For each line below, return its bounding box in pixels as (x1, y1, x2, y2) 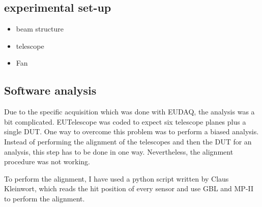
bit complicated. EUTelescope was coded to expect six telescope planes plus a (4, 116, 246, 127)
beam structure (16, 23, 64, 34)
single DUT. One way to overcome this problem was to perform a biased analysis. (4, 126, 259, 137)
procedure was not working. (4, 156, 90, 167)
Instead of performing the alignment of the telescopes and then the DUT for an (4, 136, 252, 146)
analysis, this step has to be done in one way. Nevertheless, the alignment (4, 146, 234, 157)
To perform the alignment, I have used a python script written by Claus (4, 173, 229, 184)
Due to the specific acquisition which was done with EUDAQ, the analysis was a (4, 106, 255, 117)
